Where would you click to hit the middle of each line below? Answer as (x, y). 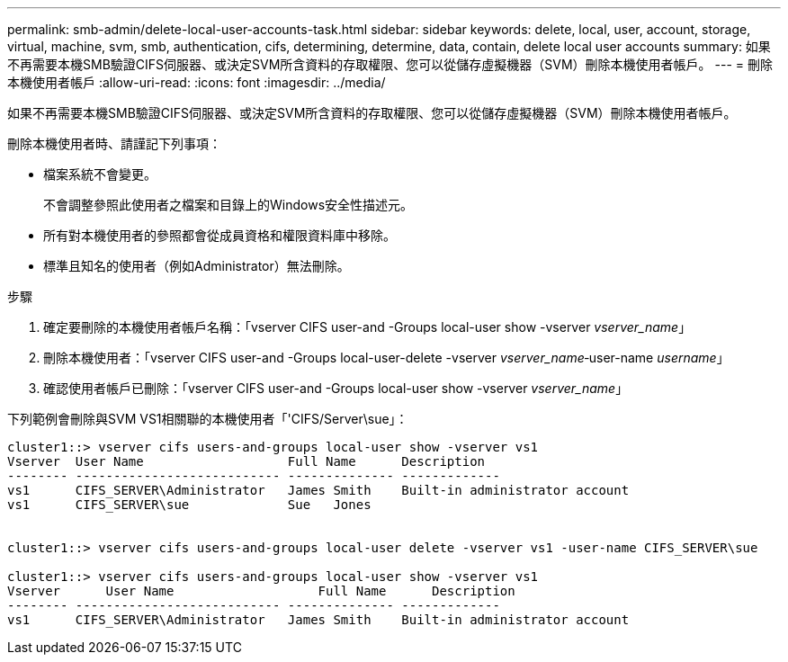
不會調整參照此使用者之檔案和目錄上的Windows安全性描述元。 (228, 205)
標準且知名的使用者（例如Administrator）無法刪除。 (197, 266)
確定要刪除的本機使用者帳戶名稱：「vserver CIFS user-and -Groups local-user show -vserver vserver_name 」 (367, 327)
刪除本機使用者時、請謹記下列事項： (114, 143)
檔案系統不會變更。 (100, 174)
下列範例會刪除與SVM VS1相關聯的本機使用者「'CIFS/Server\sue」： (208, 419)
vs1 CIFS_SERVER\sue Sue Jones (189, 505)
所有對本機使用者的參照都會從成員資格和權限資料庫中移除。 (219, 235)
